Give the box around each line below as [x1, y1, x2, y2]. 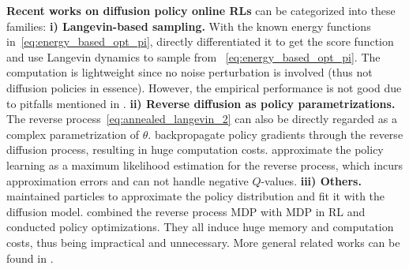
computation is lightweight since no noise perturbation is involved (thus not [6, 64, 373, 80]
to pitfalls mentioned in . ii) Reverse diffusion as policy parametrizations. [6, 95, 396, 111]
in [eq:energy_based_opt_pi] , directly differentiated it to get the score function [6, 33, 394, 50]
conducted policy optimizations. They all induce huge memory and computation [6, 219, 394, 235]
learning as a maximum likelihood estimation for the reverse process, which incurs [6, 156, 403, 173]
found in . [6, 249, 54, 266]
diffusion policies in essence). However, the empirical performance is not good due [6, 79, 402, 95]
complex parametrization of [6, 125, 140, 142]
